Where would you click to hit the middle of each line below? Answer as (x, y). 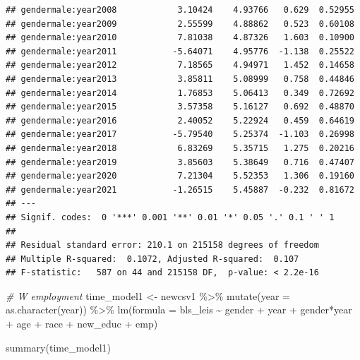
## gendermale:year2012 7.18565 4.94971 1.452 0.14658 (180, 65)
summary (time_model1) (59, 347)
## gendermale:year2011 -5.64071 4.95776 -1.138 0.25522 (180, 51)
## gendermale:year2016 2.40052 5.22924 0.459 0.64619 (180, 120)
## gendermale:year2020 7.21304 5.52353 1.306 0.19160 (180, 176)
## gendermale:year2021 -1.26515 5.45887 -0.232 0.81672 (180, 190)
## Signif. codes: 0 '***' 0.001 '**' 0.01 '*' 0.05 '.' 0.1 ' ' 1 (170, 217)
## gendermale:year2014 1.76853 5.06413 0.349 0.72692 (180, 93)
